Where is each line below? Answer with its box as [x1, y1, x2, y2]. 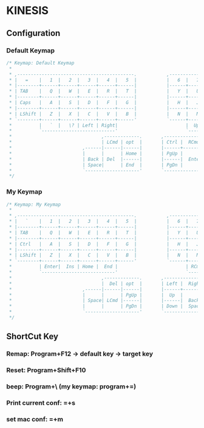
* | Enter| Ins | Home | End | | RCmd [8, 264, 202, 270]
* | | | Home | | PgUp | [8, 150, 183, 156]
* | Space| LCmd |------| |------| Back [8, 298, 200, 304]
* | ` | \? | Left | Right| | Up [8, 122, 200, 128]
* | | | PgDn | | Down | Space [8, 303, 202, 309]
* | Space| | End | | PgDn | [8, 162, 183, 168]
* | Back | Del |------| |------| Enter [8, 156, 202, 162]
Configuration [6, 28, 61, 38]
